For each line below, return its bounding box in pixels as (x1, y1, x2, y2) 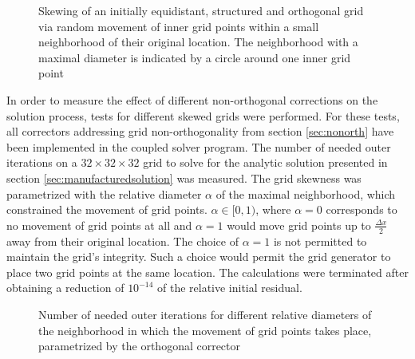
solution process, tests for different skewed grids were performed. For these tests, (6, 107, 400, 124)
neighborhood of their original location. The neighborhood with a (38, 34, 358, 50)
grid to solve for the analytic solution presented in (143, 154, 388, 171)
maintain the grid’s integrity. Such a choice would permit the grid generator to (6, 248, 391, 265)
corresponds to (326, 201, 397, 218)
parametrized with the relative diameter (6, 185, 202, 202)
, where (255, 201, 291, 218)
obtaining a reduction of (6, 279, 125, 296)
